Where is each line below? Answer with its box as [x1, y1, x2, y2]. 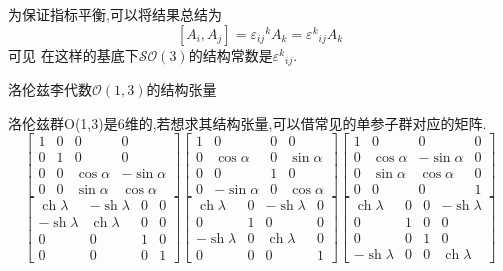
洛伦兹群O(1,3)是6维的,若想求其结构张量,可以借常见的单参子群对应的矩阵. [8, 112, 487, 133]
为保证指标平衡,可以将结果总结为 [8, 4, 222, 24]
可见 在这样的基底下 [8, 44, 139, 65]
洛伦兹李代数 [8, 79, 92, 100]
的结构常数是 [188, 44, 273, 65]
